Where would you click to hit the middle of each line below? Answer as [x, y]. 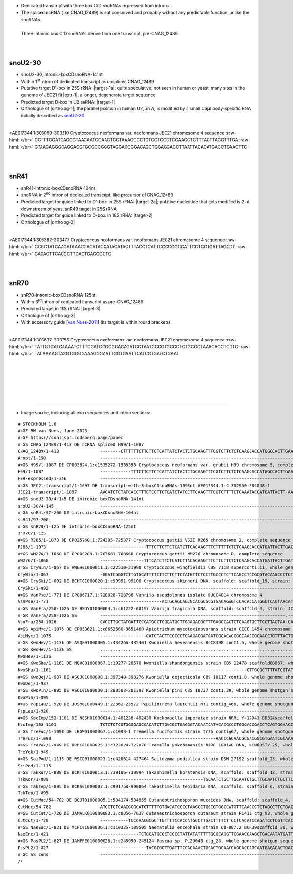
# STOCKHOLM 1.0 [37, 424]
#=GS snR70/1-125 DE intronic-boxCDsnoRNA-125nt [77, 526]
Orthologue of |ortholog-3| [48, 316]
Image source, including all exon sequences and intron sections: [86, 412]
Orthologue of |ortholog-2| [48, 222]
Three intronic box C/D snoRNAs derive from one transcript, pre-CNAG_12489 [100, 33]
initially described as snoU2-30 [53, 115]
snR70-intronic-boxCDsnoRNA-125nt [58, 295]
